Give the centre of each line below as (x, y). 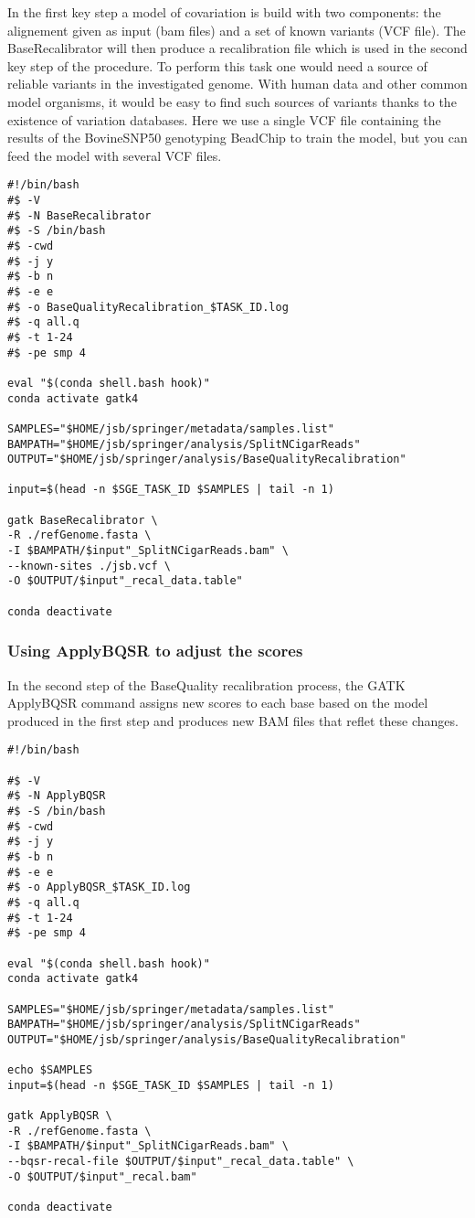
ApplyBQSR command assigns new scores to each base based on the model (218, 703)
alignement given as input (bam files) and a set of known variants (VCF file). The (237, 30)
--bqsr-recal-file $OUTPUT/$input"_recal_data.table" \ (181, 1162)
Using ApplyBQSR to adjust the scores (155, 651)
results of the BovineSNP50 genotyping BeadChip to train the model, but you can (237, 138)
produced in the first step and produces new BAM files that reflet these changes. (233, 720)
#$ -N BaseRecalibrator (79, 215)
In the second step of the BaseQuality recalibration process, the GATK (206, 684)
